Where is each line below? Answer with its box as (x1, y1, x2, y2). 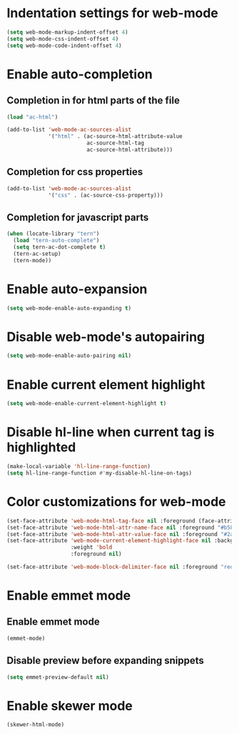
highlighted (6, 440, 76, 455)
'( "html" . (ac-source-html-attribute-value (48, 133, 183, 140)
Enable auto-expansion (6, 281, 148, 297)
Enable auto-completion (6, 66, 153, 82)
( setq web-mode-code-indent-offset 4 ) (6, 41, 122, 49)
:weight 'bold (70, 544, 113, 551)
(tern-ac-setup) (13, 250, 61, 257)
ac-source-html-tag (86, 139, 144, 147)
